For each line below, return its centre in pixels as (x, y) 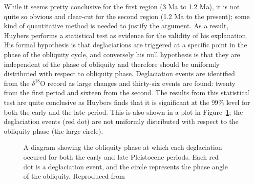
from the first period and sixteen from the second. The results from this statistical (127, 92)
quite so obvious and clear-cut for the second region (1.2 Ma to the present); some (127, 16)
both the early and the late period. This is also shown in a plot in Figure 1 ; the (124, 112)
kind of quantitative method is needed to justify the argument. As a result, (116, 26)
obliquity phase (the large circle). (53, 131)
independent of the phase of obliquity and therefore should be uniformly (112, 64)
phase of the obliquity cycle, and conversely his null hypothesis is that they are (122, 54)
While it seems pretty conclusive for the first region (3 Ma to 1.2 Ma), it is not (122, 6)
